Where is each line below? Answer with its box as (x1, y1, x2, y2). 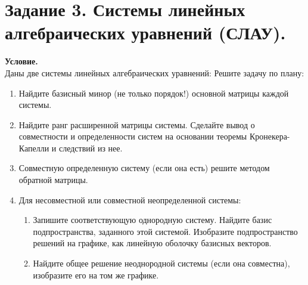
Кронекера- (249, 130, 290, 142)
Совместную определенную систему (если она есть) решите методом (18, 162, 270, 174)
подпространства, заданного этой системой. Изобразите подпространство (33, 225, 298, 237)
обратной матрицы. (18, 174, 88, 186)
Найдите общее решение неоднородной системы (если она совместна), (33, 257, 290, 269)
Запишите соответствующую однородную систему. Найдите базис (33, 213, 272, 226)
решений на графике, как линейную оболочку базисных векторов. (33, 237, 272, 249)
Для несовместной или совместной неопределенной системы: (18, 193, 241, 206)
